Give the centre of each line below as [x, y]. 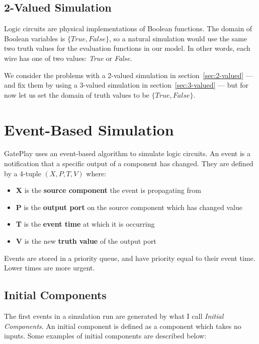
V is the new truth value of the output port [86, 241]
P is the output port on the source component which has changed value [129, 207]
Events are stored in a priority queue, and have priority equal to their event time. [130, 258]
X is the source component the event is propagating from [108, 190]
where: [96, 173]
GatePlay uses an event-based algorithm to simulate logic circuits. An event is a [127, 153]
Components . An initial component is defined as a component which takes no [123, 326]
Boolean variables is [35, 38]
